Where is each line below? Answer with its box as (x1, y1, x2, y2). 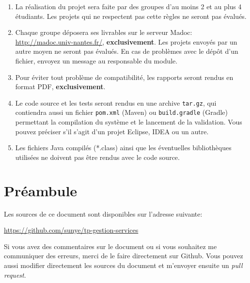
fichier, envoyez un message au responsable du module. (15, 55, 178, 65)
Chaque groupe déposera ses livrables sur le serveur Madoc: (15, 27, 192, 37)
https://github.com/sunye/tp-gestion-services (4, 225, 139, 235)
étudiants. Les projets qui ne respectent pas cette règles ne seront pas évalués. (15, 11, 247, 21)
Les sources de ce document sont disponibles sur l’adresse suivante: (4, 208, 203, 219)
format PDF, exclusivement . (15, 81, 106, 92)
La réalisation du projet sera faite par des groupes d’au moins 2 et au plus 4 (15, 1, 242, 11)
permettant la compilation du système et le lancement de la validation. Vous (15, 117, 242, 127)
